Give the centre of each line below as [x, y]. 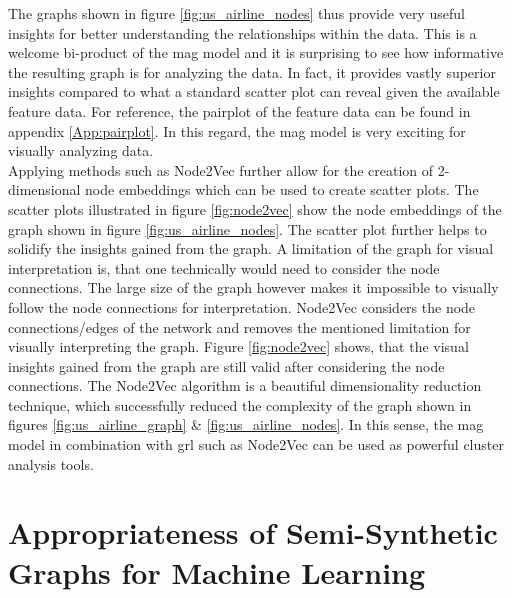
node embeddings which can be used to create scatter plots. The [282, 189]
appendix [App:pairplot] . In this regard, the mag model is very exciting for [237, 130]
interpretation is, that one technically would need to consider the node [224, 267]
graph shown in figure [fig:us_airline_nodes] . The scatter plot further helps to [247, 228]
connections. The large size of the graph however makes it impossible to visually [253, 287]
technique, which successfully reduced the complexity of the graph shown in [240, 404]
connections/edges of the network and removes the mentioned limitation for [239, 326]
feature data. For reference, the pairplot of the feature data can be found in [239, 110]
